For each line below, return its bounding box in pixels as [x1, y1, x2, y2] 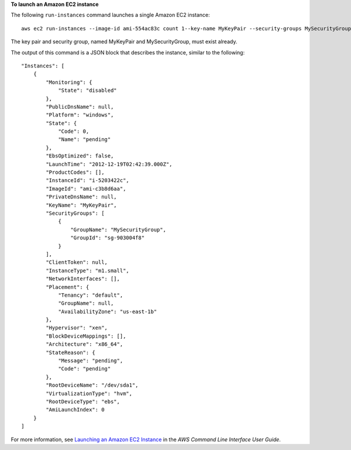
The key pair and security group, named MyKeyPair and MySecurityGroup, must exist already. [11, 38, 238, 45]
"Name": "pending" [58, 136, 111, 143]
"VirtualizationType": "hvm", [46, 390, 133, 397]
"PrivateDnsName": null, [46, 194, 117, 200]
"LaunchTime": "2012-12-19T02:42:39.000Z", [46, 161, 173, 167]
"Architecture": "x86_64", [46, 341, 123, 348]
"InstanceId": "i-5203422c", [46, 177, 130, 184]
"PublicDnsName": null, [46, 103, 114, 110]
